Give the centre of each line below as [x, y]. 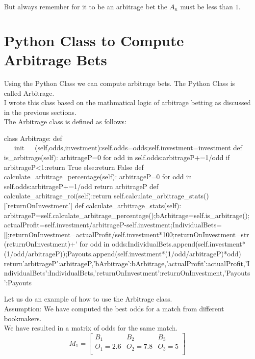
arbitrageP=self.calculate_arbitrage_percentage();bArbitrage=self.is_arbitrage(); [127, 215]
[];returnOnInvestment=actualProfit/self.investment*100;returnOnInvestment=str [127, 234]
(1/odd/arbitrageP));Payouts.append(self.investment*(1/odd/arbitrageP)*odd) [123, 253]
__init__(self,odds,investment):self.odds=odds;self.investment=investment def [123, 148]
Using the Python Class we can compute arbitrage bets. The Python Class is [120, 83]
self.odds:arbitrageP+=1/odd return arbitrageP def [81, 186]
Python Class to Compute [94, 40]
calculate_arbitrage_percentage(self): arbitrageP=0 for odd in [98, 177]
